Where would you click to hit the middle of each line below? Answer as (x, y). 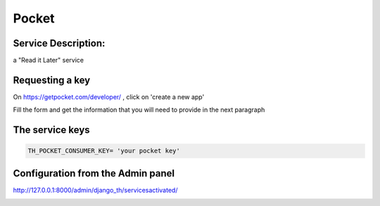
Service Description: (59, 43)
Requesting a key (52, 80)
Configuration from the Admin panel (94, 173)
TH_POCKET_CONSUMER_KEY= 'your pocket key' (104, 151)
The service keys (52, 130)
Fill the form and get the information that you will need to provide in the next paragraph (139, 110)
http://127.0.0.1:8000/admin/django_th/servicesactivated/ (95, 190)
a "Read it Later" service (49, 60)
